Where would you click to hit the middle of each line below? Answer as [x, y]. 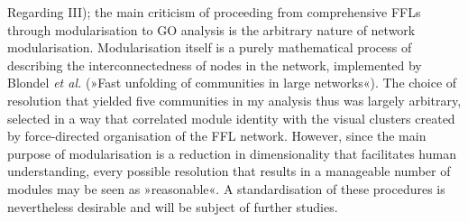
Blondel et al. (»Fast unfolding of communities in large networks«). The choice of [232, 83]
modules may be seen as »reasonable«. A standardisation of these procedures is [226, 188]
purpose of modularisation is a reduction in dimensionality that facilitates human [232, 153]
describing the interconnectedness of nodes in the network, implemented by [215, 65]
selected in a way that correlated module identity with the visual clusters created [231, 118]
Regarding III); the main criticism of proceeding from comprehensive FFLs [214, 12]
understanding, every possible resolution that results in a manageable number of [229, 171]
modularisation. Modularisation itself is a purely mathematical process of [210, 47]
